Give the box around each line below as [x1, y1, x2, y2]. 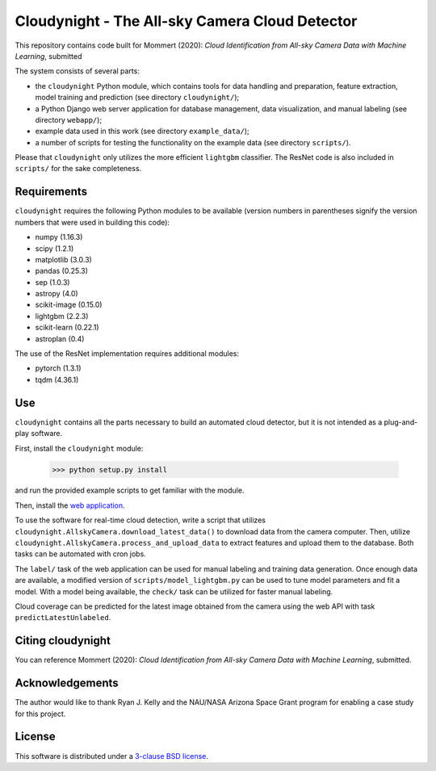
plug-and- [384, 417, 418, 427]
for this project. [15, 709, 66, 719]
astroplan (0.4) [35, 333, 85, 343]
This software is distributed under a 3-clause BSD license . [15, 751, 209, 761]
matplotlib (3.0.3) [35, 254, 92, 264]
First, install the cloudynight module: [15, 443, 144, 453]
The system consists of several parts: [15, 66, 140, 76]
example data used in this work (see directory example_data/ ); [35, 126, 249, 136]
